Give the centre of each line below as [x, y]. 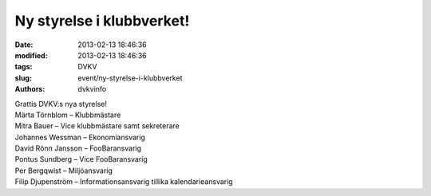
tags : [24, 67]
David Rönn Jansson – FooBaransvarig [78, 148]
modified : [31, 55]
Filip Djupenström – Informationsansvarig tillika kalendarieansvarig [124, 182]
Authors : [30, 89]
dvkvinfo [92, 89]
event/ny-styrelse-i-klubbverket [130, 78]
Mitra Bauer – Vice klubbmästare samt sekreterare [97, 126]
